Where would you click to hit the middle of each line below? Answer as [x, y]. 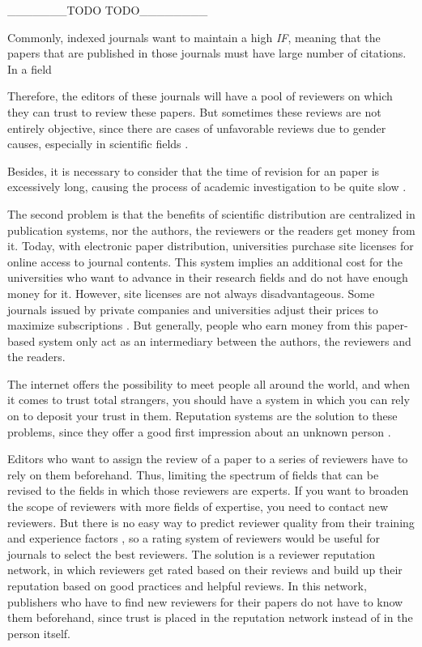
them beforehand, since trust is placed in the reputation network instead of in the [210, 617]
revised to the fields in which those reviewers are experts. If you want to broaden [208, 490]
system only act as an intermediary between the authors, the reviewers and [225, 341]
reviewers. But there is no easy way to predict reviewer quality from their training [211, 522]
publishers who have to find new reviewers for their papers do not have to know [205, 601]
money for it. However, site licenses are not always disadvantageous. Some [191, 293]
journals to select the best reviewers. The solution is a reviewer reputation [192, 553]
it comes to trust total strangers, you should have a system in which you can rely [209, 400]
